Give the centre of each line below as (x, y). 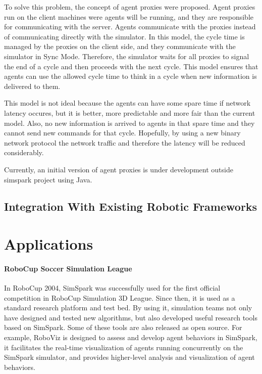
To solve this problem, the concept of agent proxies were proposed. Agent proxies (130, 7)
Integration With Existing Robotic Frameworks (131, 206)
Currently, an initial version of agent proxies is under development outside (119, 169)
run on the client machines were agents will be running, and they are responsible (129, 16)
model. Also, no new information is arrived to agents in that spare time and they (129, 123)
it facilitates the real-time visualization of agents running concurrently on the (124, 347)
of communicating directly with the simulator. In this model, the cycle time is (124, 36)
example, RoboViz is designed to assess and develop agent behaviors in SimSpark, (131, 337)
